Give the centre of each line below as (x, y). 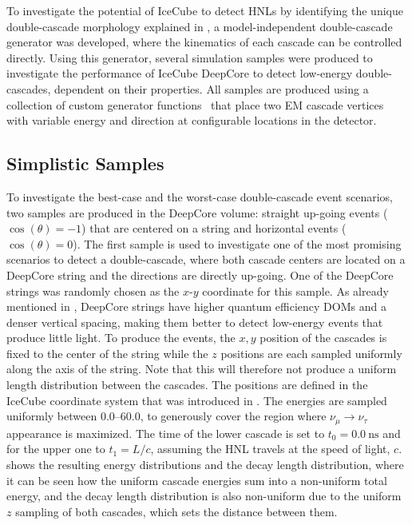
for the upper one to (56, 449)
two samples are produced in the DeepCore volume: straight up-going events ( (197, 212)
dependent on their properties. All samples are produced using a (212, 88)
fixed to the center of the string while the (107, 353)
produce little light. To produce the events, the (121, 338)
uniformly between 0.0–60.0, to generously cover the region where (166, 416)
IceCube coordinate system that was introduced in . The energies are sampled (197, 400)
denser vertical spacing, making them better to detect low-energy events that (195, 322)
